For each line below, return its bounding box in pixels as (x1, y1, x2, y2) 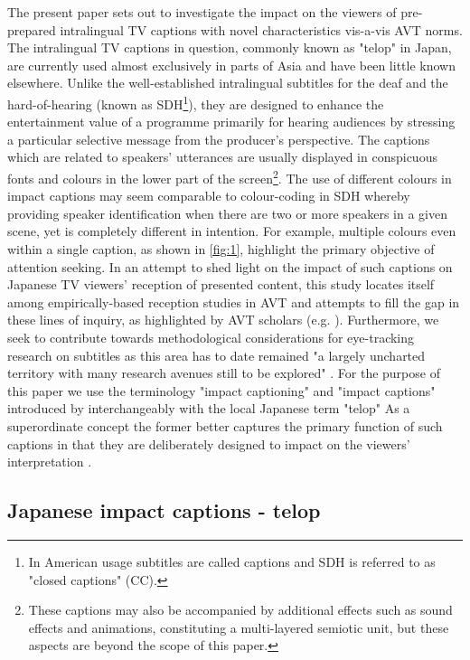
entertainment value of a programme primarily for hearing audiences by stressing (7, 112, 456, 131)
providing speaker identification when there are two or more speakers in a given (7, 203, 447, 222)
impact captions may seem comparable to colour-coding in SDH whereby (7, 186, 410, 205)
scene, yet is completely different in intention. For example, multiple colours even (7, 222, 456, 240)
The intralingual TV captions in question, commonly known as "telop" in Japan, (7, 38, 452, 57)
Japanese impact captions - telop (7, 496, 321, 524)
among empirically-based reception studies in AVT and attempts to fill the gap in (7, 292, 460, 311)
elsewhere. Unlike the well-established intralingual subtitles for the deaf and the (7, 73, 448, 92)
